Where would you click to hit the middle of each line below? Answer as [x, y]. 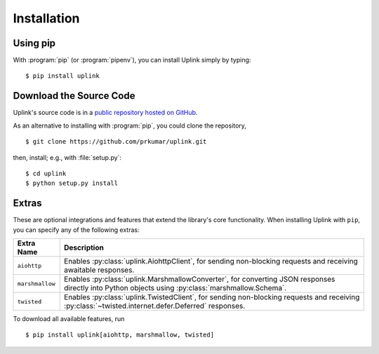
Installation [46, 18]
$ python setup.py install [72, 183]
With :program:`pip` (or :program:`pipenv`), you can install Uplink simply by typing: [132, 60]
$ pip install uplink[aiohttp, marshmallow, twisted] [120, 335]
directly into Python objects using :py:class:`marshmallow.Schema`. [175, 288]
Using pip [34, 43]
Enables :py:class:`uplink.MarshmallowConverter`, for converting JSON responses [200, 279]
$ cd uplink [46, 173]
